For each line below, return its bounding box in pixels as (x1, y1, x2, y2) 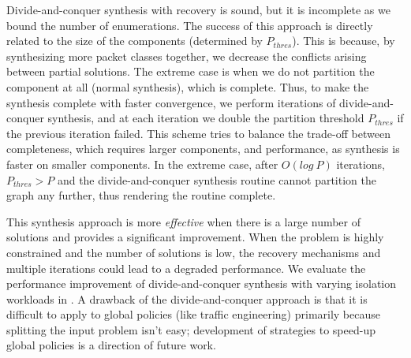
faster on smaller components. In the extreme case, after (6, 155, 278, 172)
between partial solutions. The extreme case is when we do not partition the (6, 63, 375, 80)
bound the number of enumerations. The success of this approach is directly (6, 17, 373, 33)
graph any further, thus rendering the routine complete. (6, 187, 276, 203)
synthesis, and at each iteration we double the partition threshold (47, 110, 364, 126)
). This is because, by (292, 32, 395, 49)
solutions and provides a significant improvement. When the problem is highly (6, 229, 384, 245)
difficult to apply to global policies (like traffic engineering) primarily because (6, 306, 380, 323)
